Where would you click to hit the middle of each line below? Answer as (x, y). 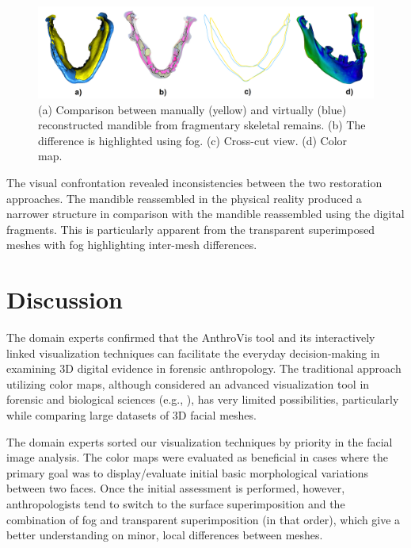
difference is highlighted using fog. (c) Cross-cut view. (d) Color (193, 140)
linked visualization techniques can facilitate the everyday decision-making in (193, 353)
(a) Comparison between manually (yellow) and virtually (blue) (192, 109)
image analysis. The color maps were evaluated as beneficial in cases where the (197, 457)
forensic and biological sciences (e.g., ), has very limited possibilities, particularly (203, 399)
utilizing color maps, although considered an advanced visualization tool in (188, 383)
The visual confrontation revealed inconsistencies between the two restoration (194, 182)
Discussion (65, 299)
